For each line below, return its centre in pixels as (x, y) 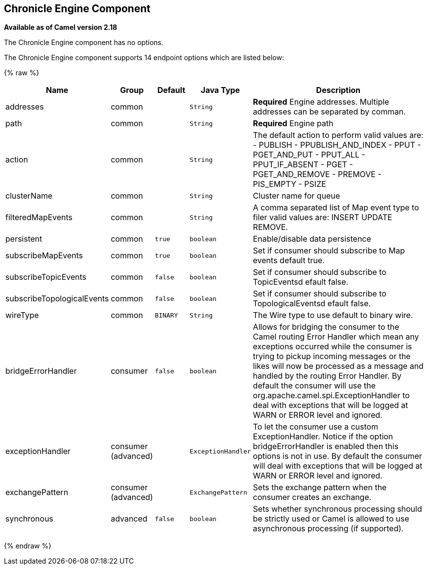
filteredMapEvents (39, 217)
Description (338, 90)
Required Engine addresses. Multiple (321, 102)
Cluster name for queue (297, 196)
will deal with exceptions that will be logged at (338, 466)
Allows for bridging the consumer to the (326, 327)
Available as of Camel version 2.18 (61, 27)
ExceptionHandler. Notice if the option (323, 437)
